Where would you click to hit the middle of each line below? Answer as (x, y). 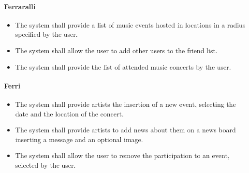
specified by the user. (46, 34)
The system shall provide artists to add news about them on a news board (125, 130)
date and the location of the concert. (69, 113)
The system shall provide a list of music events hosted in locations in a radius (130, 24)
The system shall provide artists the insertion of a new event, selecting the (125, 104)
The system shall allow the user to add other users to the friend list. (116, 50)
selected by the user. (45, 165)
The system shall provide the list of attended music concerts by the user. (123, 66)
